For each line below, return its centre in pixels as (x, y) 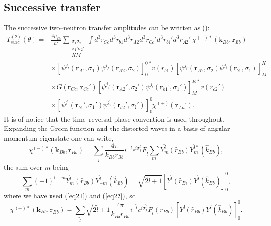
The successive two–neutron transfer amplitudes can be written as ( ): (107, 27)
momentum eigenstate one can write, (59, 137)
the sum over (23, 167)
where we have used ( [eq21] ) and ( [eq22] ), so (70, 195)
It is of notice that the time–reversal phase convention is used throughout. (114, 119)
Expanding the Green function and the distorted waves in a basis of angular (117, 128)
